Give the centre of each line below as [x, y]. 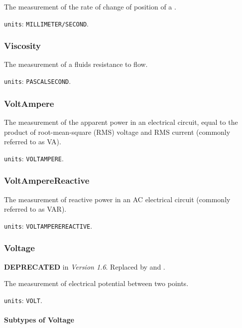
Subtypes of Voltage [39, 320]
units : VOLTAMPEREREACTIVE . [48, 225]
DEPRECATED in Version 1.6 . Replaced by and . [85, 266]
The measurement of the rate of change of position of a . [90, 6]
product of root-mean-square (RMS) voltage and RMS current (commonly [117, 132]
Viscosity [22, 46]
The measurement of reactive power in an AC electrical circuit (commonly [117, 199]
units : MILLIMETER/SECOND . [46, 23]
